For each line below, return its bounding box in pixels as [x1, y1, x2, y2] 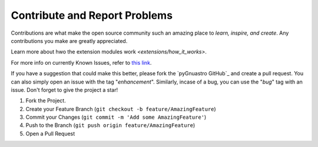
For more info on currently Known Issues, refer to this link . [11, 59, 152, 66]
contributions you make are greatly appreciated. [11, 37, 128, 44]
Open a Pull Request [25, 130, 75, 137]
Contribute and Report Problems [11, 9, 173, 22]
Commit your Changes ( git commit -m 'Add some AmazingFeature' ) [25, 113, 207, 121]
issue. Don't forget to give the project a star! [11, 86, 118, 93]
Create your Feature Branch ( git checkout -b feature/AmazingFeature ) [25, 105, 216, 112]
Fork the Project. [25, 97, 66, 104]
